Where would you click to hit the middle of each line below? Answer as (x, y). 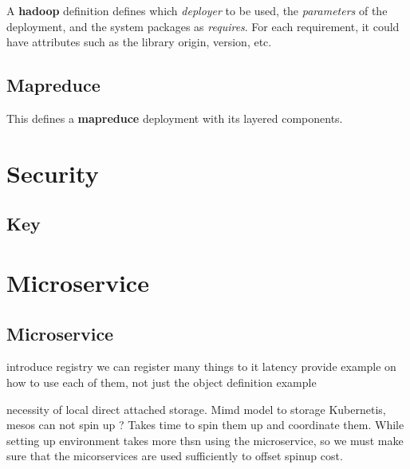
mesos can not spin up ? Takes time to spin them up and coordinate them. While (205, 425)
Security (53, 173)
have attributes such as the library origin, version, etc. (139, 42)
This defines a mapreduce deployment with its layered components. (175, 118)
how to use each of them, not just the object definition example (162, 382)
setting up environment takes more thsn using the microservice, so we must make (205, 440)
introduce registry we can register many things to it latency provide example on (201, 367)
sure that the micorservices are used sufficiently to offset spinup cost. (175, 456)
